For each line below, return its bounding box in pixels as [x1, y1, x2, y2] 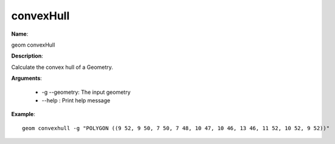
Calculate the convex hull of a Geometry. [11, 64, 114, 71]
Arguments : [11, 74, 43, 82]
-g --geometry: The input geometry [41, 88, 131, 96]
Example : [11, 111, 36, 118]
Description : [11, 52, 44, 60]
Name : [11, 30, 29, 38]
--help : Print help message [41, 97, 111, 104]
